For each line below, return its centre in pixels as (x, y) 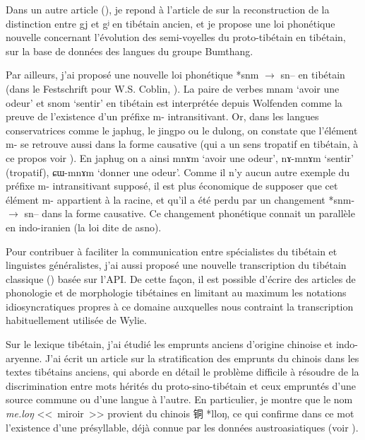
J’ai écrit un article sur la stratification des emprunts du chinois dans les (202, 358)
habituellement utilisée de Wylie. (76, 320)
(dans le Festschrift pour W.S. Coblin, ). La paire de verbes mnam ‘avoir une (173, 88)
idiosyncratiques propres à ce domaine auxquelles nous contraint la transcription (180, 306)
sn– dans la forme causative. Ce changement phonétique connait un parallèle (190, 213)
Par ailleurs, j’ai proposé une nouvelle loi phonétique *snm (132, 75)
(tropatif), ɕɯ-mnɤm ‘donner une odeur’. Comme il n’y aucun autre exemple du (178, 172)
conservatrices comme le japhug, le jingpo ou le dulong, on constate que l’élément (182, 130)
